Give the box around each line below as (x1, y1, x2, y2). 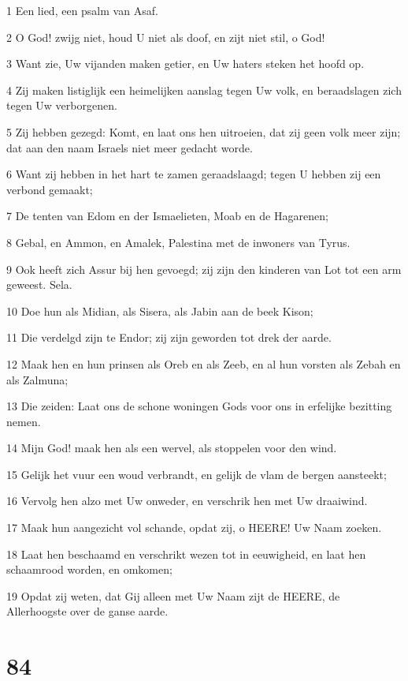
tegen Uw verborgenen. (6, 97, 117, 114)
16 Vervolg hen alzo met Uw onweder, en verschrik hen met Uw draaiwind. (6, 492, 368, 509)
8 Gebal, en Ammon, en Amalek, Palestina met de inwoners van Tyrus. (6, 234, 351, 250)
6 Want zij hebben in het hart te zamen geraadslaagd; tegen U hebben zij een (6, 166, 381, 182)
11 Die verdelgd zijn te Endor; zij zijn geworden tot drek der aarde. (6, 329, 332, 346)
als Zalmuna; (6, 371, 69, 387)
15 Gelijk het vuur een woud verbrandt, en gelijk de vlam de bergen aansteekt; (6, 466, 387, 482)
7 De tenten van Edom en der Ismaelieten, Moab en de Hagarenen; (6, 208, 328, 224)
